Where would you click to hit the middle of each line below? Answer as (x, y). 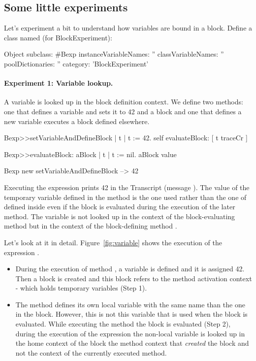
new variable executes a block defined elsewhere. (77, 121)
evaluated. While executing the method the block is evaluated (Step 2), (123, 324)
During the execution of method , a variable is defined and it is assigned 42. (130, 269)
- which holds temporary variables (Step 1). (81, 288)
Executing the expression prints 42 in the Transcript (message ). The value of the (127, 187)
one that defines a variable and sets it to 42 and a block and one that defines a (123, 111)
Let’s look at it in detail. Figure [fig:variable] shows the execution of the (113, 242)
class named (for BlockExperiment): (58, 37)
